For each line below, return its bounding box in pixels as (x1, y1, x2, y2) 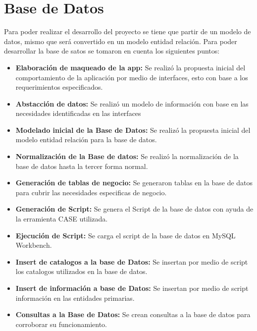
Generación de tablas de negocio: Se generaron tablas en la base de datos (15, 177, 253, 188)
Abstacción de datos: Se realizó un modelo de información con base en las (15, 98, 249, 109)
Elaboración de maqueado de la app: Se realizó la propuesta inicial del (15, 62, 246, 72)
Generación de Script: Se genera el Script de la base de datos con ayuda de (15, 204, 254, 214)
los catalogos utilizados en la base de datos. (15, 266, 148, 276)
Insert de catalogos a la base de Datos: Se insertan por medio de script (15, 256, 248, 267)
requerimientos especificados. (15, 82, 103, 92)
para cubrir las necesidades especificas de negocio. (15, 187, 167, 197)
